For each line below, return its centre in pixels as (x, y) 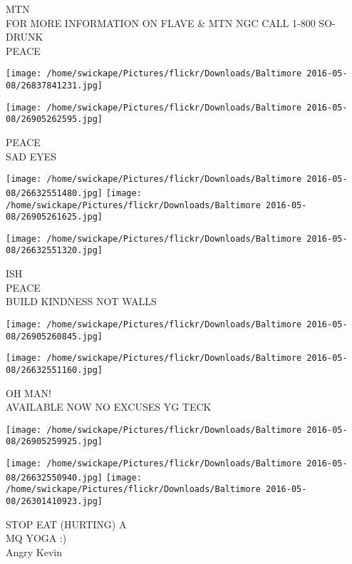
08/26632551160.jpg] (55, 370)
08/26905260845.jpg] (55, 336)
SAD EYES (31, 156)
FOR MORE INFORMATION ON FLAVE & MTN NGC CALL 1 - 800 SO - (171, 22)
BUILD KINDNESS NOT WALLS (81, 301)
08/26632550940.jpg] (55, 477)
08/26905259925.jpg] (55, 442)
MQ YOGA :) (36, 538)
